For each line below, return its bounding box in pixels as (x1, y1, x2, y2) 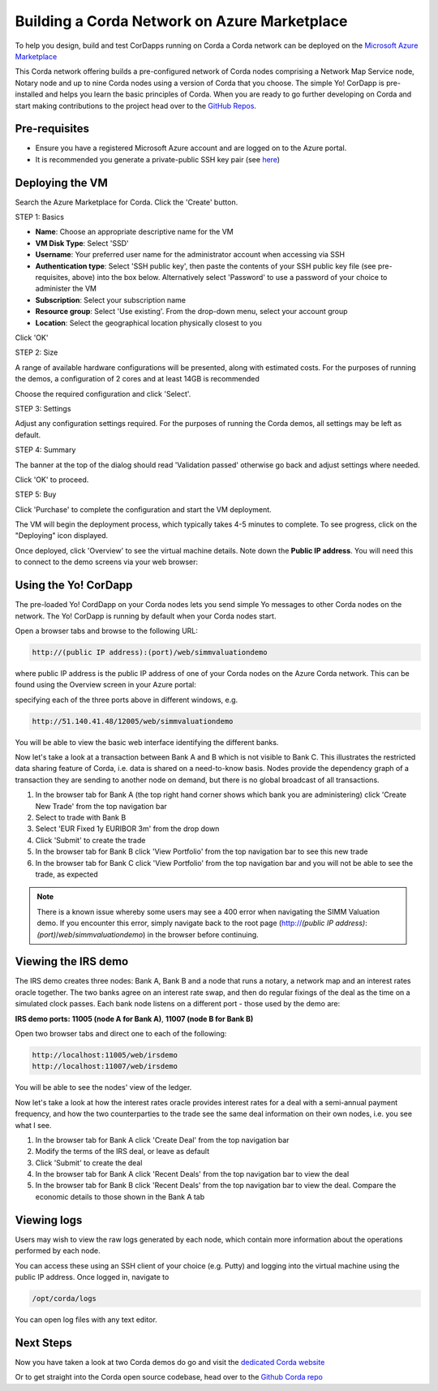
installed (15, 89, 44, 99)
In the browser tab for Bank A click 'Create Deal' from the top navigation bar (35, 1135, 290, 1144)
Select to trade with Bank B (35, 812, 127, 822)
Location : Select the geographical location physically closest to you (35, 317, 263, 328)
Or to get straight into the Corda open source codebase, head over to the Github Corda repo (15, 1372, 324, 1382)
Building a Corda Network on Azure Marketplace (15, 12, 348, 30)
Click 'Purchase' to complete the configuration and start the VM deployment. (15, 504, 272, 515)
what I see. (15, 1120, 52, 1130)
